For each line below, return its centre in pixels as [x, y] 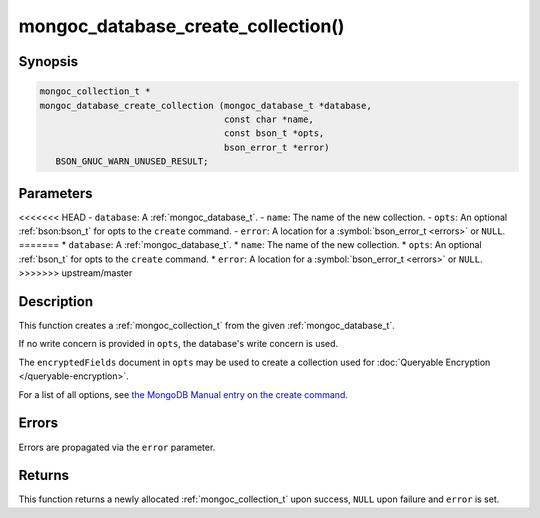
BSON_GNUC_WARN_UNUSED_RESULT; [132, 161]
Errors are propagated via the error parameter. [117, 447]
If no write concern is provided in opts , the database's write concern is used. [178, 344]
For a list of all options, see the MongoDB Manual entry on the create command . [183, 394]
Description [56, 301]
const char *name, [268, 119]
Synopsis [48, 61]
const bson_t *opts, [274, 133]
